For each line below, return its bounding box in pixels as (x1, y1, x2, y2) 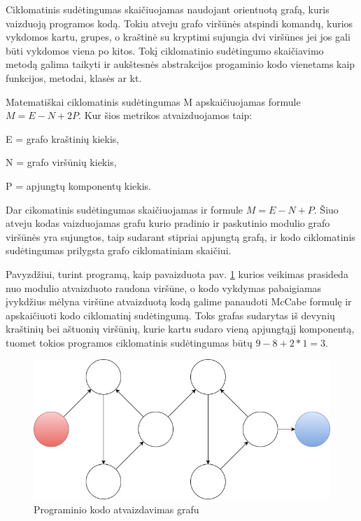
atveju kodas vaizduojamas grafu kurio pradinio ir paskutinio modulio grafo (6, 216, 330, 230)
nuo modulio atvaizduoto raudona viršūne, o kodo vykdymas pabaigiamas (6, 280, 322, 295)
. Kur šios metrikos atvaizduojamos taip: (78, 108, 253, 123)
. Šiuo (313, 202, 339, 216)
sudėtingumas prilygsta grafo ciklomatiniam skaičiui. (6, 243, 232, 258)
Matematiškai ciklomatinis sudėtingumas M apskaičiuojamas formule (6, 94, 301, 109)
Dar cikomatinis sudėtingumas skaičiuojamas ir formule (6, 202, 243, 216)
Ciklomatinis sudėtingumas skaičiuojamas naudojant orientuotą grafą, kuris (6, 2, 330, 16)
